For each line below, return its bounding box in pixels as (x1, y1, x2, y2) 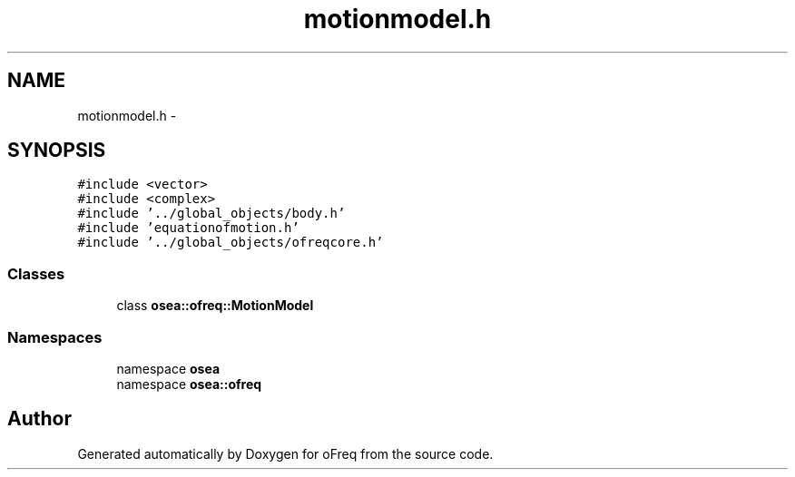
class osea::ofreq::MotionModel (116, 297, 314, 314)
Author (7, 407, 72, 431)
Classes (7, 264, 65, 283)
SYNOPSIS (7, 139, 106, 162)
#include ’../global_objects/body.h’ (77, 206, 346, 221)
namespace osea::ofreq (116, 375, 262, 392)
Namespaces (7, 327, 103, 346)
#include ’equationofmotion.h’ (77, 220, 299, 236)
